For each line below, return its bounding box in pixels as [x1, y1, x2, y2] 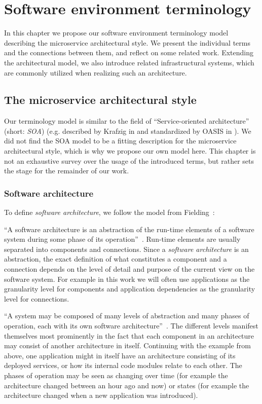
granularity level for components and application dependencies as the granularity [4, 283, 255, 294]
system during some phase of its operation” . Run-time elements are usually [4, 234, 241, 244]
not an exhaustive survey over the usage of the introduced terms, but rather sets [4, 155, 254, 166]
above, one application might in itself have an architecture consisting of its [4, 350, 236, 360]
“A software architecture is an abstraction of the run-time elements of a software [4, 224, 254, 234]
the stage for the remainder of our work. [4, 165, 129, 176]
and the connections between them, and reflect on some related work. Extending [4, 47, 253, 58]
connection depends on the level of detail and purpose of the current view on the [4, 264, 255, 274]
